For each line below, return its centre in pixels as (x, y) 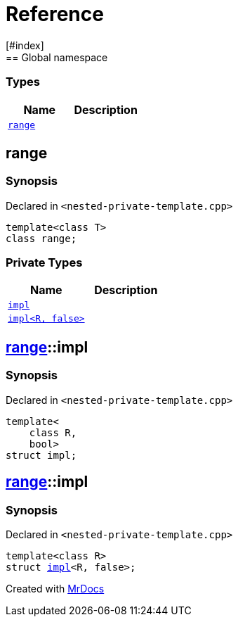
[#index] (25, 45)
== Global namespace (57, 57)
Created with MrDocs (55, 588)
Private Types (44, 263)
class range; (41, 238)
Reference (55, 14)
